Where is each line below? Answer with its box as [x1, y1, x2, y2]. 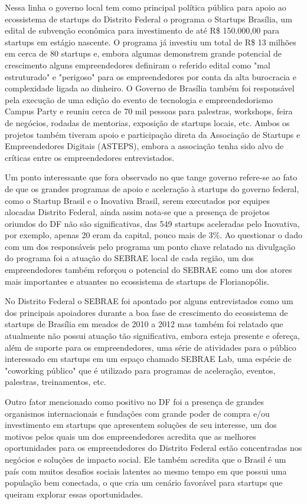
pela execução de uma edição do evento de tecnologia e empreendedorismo [5, 93, 273, 106]
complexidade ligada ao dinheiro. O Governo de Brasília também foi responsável [5, 82, 295, 94]
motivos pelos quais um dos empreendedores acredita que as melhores [5, 430, 256, 442]
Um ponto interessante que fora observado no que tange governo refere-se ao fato [5, 171, 298, 183]
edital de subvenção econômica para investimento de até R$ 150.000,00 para [5, 24, 280, 37]
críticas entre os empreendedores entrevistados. [5, 151, 175, 163]
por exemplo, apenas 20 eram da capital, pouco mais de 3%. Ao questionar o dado [5, 229, 302, 241]
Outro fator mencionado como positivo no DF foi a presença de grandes [5, 396, 264, 407]
